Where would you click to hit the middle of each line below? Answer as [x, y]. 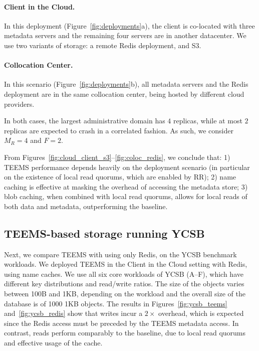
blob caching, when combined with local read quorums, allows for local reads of [126, 196]
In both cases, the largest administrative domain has [85, 121]
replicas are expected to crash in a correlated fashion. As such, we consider [119, 130]
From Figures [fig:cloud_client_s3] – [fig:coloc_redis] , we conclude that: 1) [117, 157]
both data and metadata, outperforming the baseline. [86, 206]
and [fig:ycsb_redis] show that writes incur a [73, 313]
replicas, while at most [208, 121]
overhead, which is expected [201, 313]
